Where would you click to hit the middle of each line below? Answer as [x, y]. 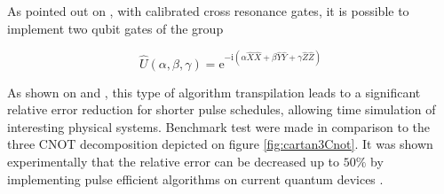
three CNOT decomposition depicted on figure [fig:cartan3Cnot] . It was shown [220, 144]
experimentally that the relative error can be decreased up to [174, 162]
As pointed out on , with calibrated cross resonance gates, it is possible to [208, 11]
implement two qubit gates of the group [115, 28]
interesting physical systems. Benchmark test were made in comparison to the [219, 126]
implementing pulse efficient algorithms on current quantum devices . [195, 178]
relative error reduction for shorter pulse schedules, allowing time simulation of [222, 109]
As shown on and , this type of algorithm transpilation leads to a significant [214, 92]
